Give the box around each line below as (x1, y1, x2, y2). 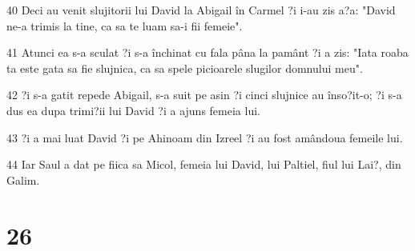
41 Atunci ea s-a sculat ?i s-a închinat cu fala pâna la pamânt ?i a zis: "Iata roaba (6, 44, 409, 61)
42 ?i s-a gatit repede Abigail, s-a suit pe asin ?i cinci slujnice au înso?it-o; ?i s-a (6, 86, 402, 103)
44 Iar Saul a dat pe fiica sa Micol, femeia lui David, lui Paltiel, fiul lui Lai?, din (6, 156, 401, 173)
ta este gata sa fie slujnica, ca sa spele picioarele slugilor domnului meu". (6, 59, 363, 76)
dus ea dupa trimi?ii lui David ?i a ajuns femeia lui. (6, 102, 260, 118)
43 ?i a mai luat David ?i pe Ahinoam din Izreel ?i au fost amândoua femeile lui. (6, 129, 403, 145)
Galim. (6, 171, 40, 188)
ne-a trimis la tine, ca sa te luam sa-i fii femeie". (6, 17, 243, 34)
